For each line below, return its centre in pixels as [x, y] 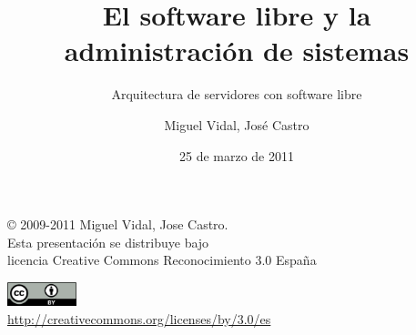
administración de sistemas [237, 51]
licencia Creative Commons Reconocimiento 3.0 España [162, 260]
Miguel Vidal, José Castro [237, 124]
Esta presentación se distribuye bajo [108, 242]
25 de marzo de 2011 [236, 155]
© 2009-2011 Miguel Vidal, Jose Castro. [118, 224]
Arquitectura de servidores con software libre [237, 94]
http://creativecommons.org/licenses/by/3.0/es [139, 318]
